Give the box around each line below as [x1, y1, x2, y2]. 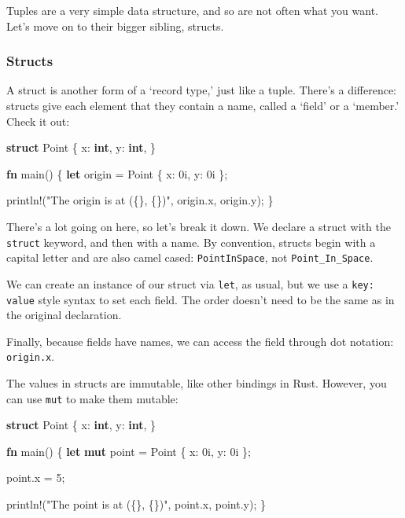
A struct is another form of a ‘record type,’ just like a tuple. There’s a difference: [6, 82, 397, 98]
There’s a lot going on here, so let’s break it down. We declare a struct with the [6, 218, 391, 234]
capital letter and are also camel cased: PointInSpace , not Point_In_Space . [6, 249, 374, 266]
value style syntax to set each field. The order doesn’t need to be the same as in [6, 291, 395, 307]
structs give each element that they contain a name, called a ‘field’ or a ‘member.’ [6, 97, 399, 113]
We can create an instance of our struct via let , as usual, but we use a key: [6, 275, 374, 292]
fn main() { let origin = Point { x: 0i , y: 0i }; [6, 165, 228, 182]
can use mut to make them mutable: [6, 390, 179, 406]
